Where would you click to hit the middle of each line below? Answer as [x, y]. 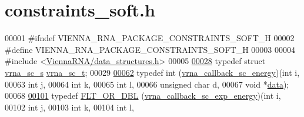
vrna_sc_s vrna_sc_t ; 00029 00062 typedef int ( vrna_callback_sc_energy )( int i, [152, 72]
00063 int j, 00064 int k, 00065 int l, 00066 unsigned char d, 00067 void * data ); [147, 84]
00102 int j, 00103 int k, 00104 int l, [69, 107]
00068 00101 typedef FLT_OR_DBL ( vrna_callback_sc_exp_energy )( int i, [143, 96]
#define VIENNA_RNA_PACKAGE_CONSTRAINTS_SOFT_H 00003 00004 [150, 49]
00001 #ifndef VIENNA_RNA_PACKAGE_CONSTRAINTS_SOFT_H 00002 [150, 38]
